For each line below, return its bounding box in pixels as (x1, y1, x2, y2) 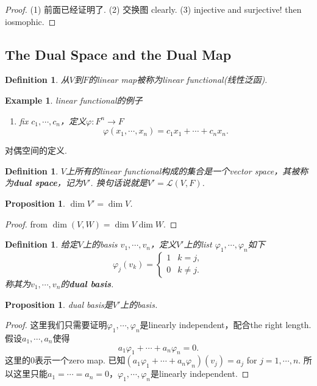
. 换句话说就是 (90, 176, 148, 189)
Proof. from (5, 217, 48, 230)
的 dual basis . (60, 277, 114, 290)
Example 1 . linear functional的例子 (5, 93, 143, 106)
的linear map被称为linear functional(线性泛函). (88, 73, 268, 86)
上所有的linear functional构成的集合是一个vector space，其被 (65, 164, 300, 177)
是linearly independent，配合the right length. (140, 318, 312, 331)
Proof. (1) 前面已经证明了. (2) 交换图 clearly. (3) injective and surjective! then (5, 3, 302, 15)
